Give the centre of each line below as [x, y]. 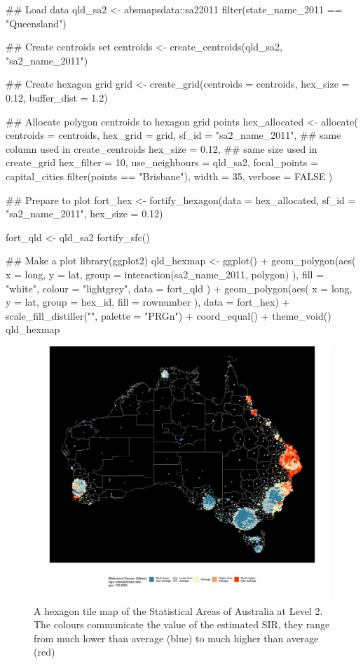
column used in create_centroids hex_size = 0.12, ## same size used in [162, 148]
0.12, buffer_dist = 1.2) [57, 97]
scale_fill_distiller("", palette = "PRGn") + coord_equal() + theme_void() [169, 315]
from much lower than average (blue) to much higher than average [176, 638]
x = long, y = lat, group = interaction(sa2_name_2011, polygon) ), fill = [165, 274]
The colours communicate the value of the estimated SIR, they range [182, 624]
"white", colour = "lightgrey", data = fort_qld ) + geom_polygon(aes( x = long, [179, 288]
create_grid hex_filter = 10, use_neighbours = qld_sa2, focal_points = [162, 162]
